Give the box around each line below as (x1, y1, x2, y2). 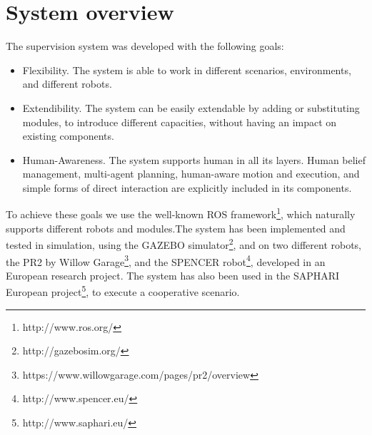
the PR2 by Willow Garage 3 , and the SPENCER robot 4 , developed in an (6, 252, 326, 269)
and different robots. (22, 76, 112, 91)
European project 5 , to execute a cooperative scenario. (6, 282, 240, 300)
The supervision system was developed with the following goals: (6, 39, 284, 53)
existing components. (22, 128, 114, 143)
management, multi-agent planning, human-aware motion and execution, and (22, 166, 360, 181)
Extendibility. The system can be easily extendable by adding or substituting (22, 100, 360, 115)
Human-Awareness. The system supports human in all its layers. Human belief (22, 152, 366, 167)
